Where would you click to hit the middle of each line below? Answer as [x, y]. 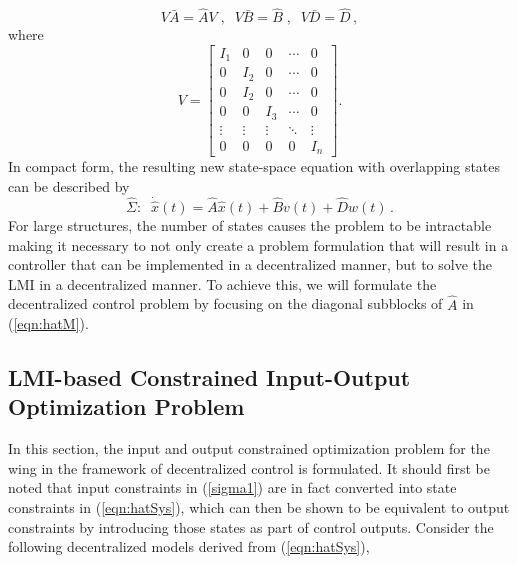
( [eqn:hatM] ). [48, 323]
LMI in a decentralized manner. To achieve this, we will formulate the [222, 283]
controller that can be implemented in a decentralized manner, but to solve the [250, 264]
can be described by [69, 185]
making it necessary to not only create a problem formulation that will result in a [258, 244]
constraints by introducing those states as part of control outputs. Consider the [251, 526]
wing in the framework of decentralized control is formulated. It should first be [249, 467]
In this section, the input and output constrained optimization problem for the [249, 448]
